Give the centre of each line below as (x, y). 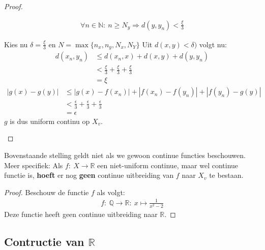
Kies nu (16, 44)
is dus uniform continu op (50, 121)
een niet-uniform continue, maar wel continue (168, 165)
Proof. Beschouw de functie (47, 192)
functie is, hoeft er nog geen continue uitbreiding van (89, 175)
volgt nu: (213, 44)
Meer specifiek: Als (34, 165)
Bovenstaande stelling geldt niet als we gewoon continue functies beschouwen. (125, 155)
